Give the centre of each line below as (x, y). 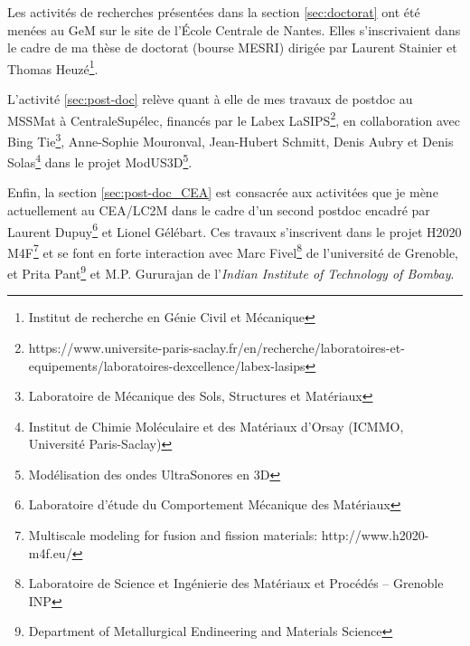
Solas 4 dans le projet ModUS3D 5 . (100, 161)
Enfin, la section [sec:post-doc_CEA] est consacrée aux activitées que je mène (223, 192)
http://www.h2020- (375, 535)
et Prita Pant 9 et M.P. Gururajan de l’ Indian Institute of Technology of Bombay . (231, 272)
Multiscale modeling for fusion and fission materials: (173, 535)
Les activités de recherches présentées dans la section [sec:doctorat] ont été (214, 12)
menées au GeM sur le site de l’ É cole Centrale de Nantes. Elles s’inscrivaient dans (234, 29)
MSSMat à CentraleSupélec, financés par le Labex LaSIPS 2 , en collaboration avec (234, 119)
